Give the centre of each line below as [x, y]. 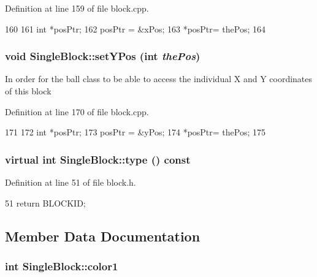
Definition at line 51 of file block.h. [71, 182]
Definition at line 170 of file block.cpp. [77, 111]
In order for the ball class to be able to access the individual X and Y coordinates [159, 79]
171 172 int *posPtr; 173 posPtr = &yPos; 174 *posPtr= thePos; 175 [136, 132]
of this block [28, 91]
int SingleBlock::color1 [62, 266]
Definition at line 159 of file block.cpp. [77, 8]
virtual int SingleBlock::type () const [98, 159]
